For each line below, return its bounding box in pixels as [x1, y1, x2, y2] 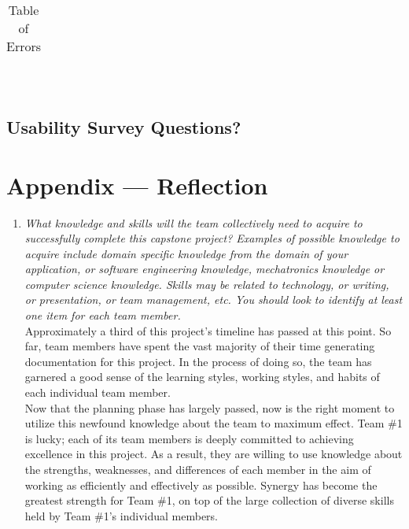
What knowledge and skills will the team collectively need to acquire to [24, 214, 363, 231]
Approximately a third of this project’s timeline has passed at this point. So [24, 322, 392, 338]
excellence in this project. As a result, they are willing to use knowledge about [24, 446, 403, 462]
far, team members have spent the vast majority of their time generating [24, 338, 375, 354]
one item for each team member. [24, 307, 181, 324]
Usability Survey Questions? [6, 114, 241, 139]
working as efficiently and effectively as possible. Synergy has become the [24, 476, 378, 493]
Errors [6, 37, 42, 55]
